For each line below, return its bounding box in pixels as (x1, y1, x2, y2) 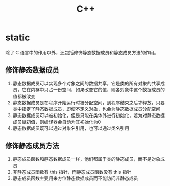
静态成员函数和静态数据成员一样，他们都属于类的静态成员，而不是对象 (12, 156, 161, 162)
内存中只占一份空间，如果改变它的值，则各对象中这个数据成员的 (30, 86, 165, 92)
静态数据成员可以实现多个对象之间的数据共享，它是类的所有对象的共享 (12, 80, 161, 86)
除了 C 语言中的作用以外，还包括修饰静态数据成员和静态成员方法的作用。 (5, 49, 159, 55)
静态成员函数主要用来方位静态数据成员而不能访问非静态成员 (12, 175, 138, 181)
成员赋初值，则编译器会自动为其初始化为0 (12, 119, 101, 125)
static (5, 32, 30, 43)
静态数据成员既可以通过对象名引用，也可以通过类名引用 (12, 125, 129, 131)
